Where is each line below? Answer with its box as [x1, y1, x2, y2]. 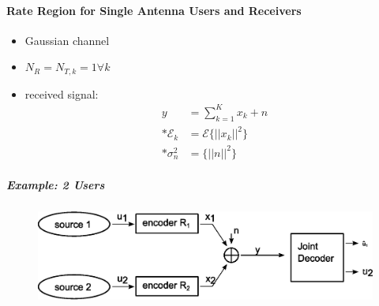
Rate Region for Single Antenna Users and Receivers [6, 2, 302, 18]
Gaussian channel [24, 32, 110, 48]
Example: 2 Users [6, 177, 105, 193]
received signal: [24, 85, 99, 102]
